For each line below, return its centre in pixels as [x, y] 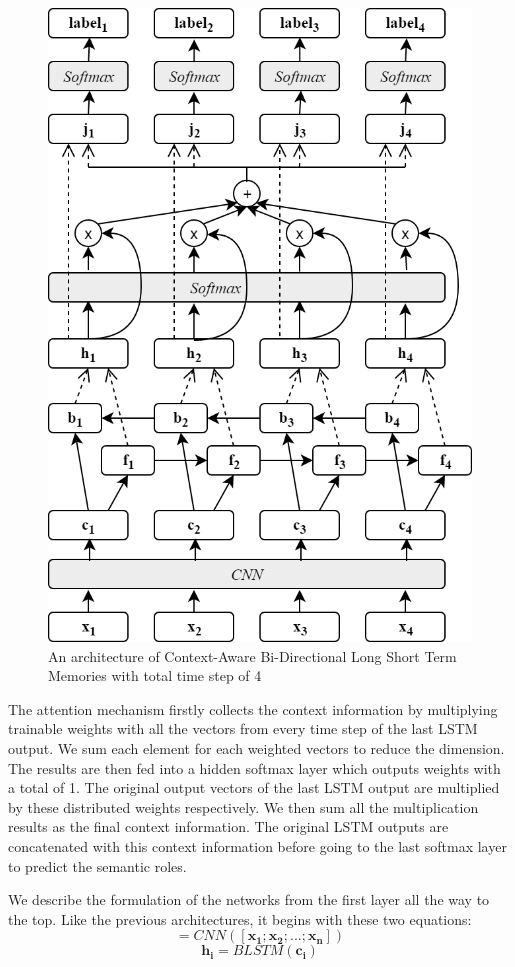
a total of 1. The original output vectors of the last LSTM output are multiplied [254, 787]
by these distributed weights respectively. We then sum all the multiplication [243, 806]
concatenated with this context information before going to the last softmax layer [257, 845]
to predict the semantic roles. [97, 865]
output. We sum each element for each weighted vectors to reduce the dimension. [256, 747]
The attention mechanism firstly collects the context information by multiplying [253, 708]
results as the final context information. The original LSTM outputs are [228, 826]
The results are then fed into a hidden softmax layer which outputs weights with [254, 767]
